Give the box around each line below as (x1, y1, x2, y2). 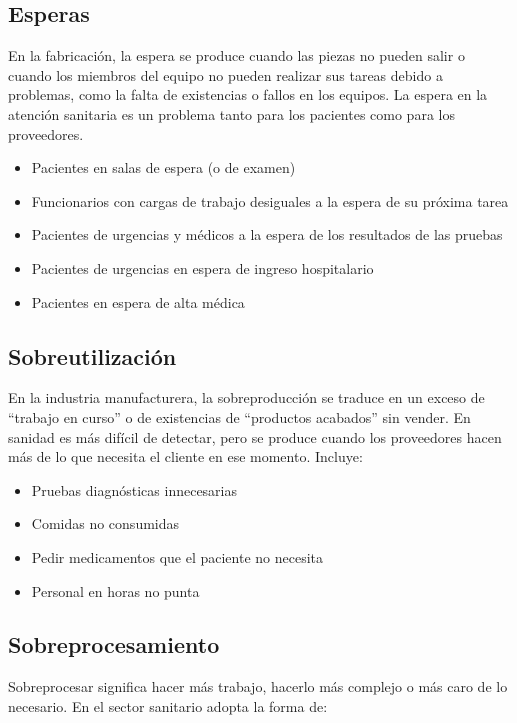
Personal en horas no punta (31, 580, 200, 601)
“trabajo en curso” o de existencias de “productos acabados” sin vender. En (8, 406, 471, 427)
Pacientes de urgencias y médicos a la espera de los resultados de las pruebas (31, 224, 503, 245)
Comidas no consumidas (31, 513, 180, 534)
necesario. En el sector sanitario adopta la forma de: (8, 695, 328, 716)
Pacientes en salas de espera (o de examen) (31, 157, 296, 178)
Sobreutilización (8, 340, 177, 371)
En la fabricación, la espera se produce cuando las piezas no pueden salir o (8, 45, 465, 66)
